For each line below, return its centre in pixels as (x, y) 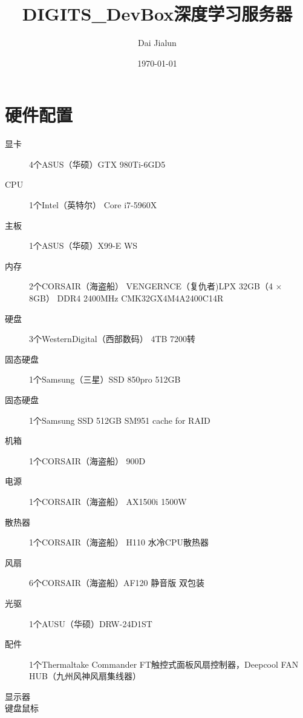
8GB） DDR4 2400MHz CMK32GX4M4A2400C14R (126, 298)
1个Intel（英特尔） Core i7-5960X (93, 205)
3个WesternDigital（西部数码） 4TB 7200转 (112, 339)
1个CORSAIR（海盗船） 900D (87, 460)
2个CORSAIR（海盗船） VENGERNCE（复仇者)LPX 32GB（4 (151, 286)
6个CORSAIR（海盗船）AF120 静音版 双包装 (117, 583)
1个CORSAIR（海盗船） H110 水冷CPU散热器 (119, 542)
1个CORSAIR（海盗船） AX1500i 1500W (108, 501)
